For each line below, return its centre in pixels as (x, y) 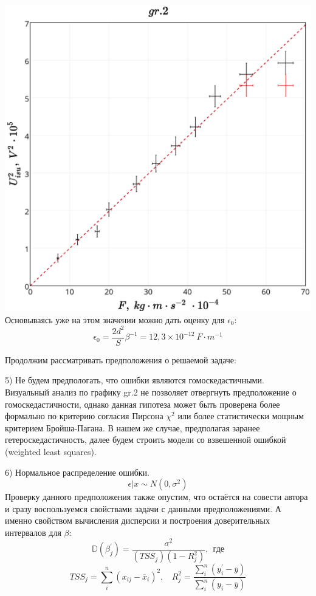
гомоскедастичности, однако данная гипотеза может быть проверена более (143, 404)
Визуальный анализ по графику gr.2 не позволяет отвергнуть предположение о (151, 392)
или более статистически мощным (241, 416)
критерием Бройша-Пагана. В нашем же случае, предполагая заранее (132, 427)
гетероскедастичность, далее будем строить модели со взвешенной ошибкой (146, 440)
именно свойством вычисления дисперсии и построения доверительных (137, 520)
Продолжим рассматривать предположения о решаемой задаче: (121, 359)
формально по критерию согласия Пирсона (84, 416)
